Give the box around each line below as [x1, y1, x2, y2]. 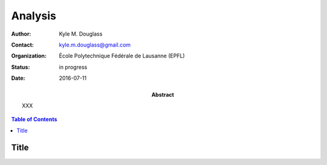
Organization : [11, 52, 47, 60]
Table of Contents [11, 115, 58, 123]
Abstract [151, 91, 174, 98]
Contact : [11, 41, 35, 48]
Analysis [11, 9, 57, 22]
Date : [11, 74, 25, 82]
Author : [11, 30, 31, 37]
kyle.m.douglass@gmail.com [59, 41, 131, 48]
